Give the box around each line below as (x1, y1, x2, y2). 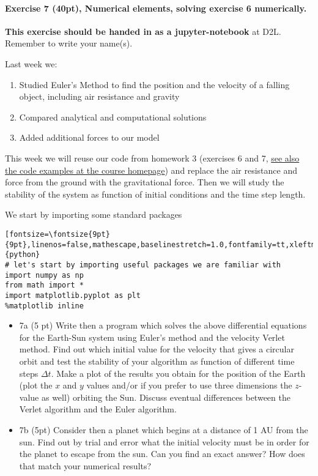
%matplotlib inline (5, 301, 84, 310)
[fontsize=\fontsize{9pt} (5, 229, 110, 239)
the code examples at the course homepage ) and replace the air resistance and (5, 163, 297, 176)
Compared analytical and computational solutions (19, 110, 207, 123)
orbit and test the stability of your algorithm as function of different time (19, 354, 295, 367)
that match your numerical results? (19, 459, 152, 472)
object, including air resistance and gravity (19, 90, 180, 103)
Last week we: (5, 57, 57, 70)
